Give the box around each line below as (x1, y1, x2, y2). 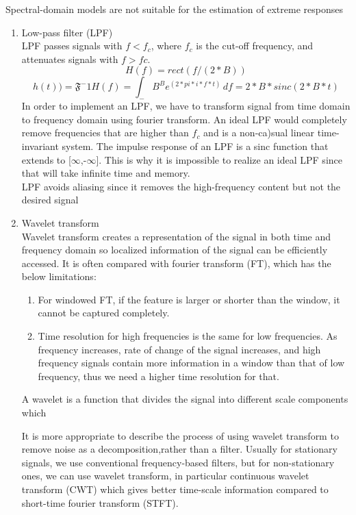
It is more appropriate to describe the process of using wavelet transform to (21, 428, 339, 442)
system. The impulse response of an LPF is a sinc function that (62, 138, 329, 153)
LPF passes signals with (21, 38, 123, 53)
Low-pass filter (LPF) (21, 25, 113, 39)
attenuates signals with (21, 51, 118, 66)
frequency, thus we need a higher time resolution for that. (38, 368, 279, 383)
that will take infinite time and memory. (21, 166, 190, 180)
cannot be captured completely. (38, 305, 170, 320)
